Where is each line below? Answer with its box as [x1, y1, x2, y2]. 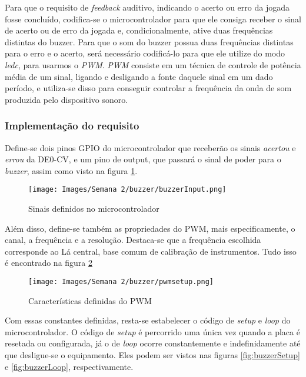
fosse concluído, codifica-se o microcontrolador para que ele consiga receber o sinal [5, 12, 301, 25]
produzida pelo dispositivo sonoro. [5, 93, 128, 105]
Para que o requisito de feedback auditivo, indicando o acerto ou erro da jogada [5, 1, 290, 13]
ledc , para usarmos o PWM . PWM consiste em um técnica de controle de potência [5, 58, 301, 71]
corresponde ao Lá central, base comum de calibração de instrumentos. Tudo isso [5, 245, 297, 257]
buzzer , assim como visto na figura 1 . [5, 164, 138, 176]
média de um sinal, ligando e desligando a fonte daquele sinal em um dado [5, 70, 273, 82]
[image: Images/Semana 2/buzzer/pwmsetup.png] [28, 277, 214, 286]
